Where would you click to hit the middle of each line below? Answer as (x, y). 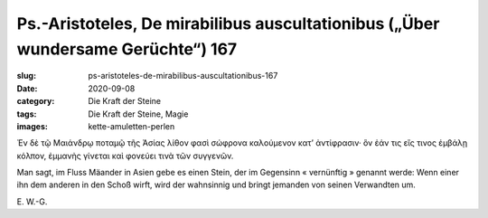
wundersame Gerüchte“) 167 (127, 49)
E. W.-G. (32, 201)
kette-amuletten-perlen (131, 126)
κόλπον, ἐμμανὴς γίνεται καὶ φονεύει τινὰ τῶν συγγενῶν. (125, 156)
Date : (27, 88)
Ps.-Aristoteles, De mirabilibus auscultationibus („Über (228, 24)
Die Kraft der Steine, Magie (138, 114)
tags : (27, 114)
